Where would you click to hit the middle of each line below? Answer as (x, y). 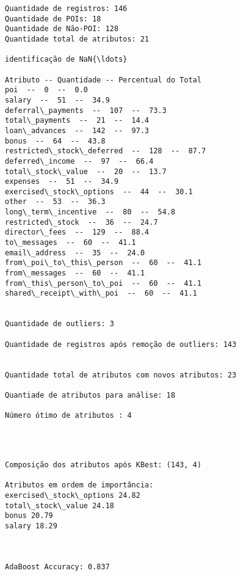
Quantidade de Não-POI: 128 (62, 29)
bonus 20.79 (29, 516)
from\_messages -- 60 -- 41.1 (75, 273)
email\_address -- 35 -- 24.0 (75, 253)
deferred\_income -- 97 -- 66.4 (79, 161)
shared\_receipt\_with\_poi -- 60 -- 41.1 (101, 293)
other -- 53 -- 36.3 (55, 202)
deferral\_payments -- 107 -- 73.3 (86, 110)
